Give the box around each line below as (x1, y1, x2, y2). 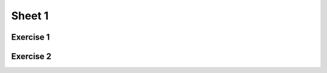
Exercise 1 (11, 32, 50, 42)
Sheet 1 (11, 9, 49, 22)
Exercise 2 (11, 51, 51, 62)
